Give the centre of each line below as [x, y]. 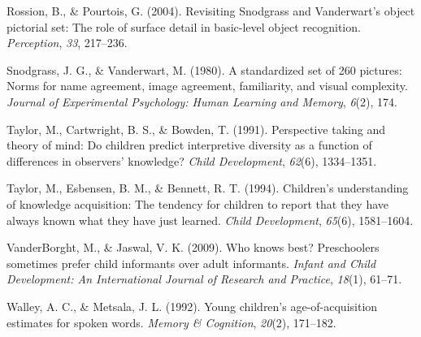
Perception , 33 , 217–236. [67, 43]
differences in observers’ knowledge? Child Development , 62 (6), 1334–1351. [192, 160]
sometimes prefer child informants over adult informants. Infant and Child [191, 263]
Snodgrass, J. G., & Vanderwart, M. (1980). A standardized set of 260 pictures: [204, 69]
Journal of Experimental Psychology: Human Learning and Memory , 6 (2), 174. [202, 101]
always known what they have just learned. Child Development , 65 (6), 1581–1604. [210, 220]
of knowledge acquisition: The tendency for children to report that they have [198, 203]
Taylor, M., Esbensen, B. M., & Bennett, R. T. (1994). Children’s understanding [208, 188]
